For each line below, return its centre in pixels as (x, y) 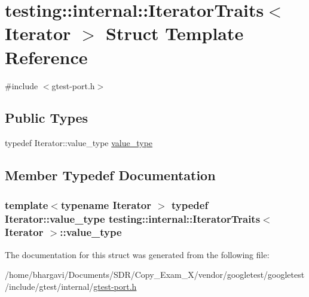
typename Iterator (106, 204)
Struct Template (175, 33)
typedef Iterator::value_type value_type (79, 143)
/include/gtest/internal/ (49, 286)
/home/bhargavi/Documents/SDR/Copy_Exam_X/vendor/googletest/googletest (155, 275)
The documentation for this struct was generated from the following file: (137, 254)
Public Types (47, 118)
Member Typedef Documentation (110, 175)
